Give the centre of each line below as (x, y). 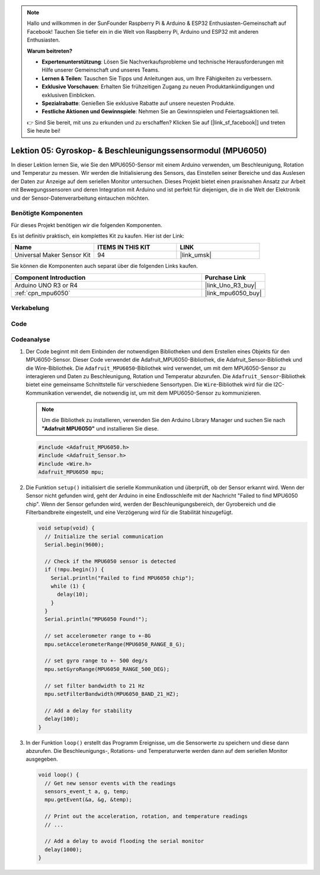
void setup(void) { (66, 528)
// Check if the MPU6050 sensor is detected (110, 561)
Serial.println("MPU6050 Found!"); (96, 619)
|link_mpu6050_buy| (233, 293)
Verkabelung (30, 308)
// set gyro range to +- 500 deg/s (96, 661)
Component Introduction (50, 277)
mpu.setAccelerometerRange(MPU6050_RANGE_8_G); (115, 644)
